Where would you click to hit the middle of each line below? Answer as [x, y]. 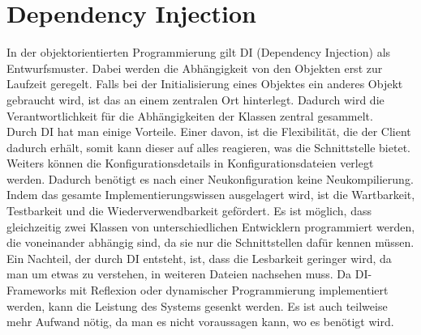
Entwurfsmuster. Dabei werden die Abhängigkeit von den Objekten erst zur [195, 68]
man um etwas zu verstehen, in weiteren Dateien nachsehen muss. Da [179, 274]
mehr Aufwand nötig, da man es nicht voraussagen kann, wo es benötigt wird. [200, 322]
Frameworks [37, 290]
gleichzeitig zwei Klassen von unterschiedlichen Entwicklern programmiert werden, [211, 226]
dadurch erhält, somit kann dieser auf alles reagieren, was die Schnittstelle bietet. [208, 147]
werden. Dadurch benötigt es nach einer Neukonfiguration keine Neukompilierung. [210, 178]
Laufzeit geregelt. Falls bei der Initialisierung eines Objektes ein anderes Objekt [205, 84]
